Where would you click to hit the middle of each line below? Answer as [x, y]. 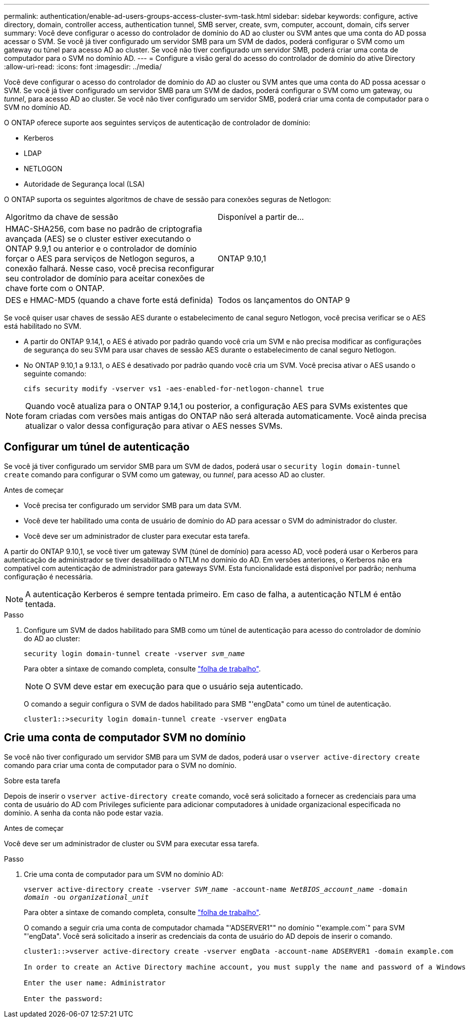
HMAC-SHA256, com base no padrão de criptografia [104, 229]
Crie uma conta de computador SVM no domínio [125, 738]
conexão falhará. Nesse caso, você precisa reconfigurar [110, 268]
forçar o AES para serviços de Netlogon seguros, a [100, 258]
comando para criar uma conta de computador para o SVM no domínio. [120, 765]
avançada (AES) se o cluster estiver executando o [98, 239]
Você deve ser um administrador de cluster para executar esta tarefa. [137, 536]
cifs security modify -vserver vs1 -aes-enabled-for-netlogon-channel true [174, 389]
